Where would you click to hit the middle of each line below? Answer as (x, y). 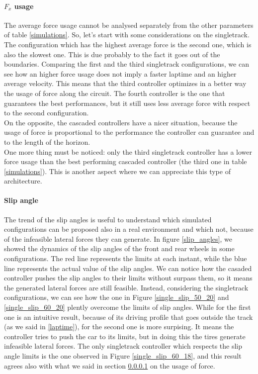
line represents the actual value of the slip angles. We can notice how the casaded (128, 268)
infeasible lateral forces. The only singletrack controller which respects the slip (123, 346)
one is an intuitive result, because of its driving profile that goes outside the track (129, 317)
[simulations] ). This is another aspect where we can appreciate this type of (117, 171)
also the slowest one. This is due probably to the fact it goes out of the (112, 54)
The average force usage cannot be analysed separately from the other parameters (129, 25)
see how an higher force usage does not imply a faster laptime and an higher (120, 73)
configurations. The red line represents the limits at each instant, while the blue (126, 258)
